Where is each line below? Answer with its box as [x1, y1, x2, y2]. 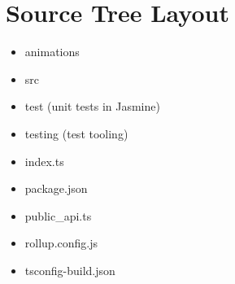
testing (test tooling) [24, 125, 128, 142]
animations [24, 43, 80, 60]
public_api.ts [24, 207, 92, 224]
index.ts [24, 152, 64, 169]
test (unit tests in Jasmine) [24, 98, 160, 115]
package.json [24, 180, 88, 197]
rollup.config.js [24, 234, 98, 251]
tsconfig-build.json [24, 261, 115, 278]
